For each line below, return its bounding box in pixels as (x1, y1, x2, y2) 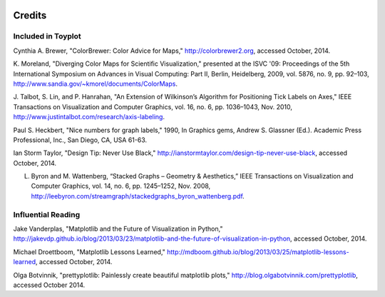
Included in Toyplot (13, 31, 81, 41)
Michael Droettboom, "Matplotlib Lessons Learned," (13, 247, 165, 256)
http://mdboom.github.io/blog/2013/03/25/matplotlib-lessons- (166, 247, 349, 256)
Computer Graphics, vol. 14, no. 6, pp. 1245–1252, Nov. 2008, (31, 182, 211, 191)
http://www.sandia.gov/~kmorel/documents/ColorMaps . (13, 79, 178, 88)
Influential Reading (13, 209, 81, 219)
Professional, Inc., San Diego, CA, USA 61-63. (13, 136, 148, 144)
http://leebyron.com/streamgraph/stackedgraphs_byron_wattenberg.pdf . (31, 191, 245, 200)
